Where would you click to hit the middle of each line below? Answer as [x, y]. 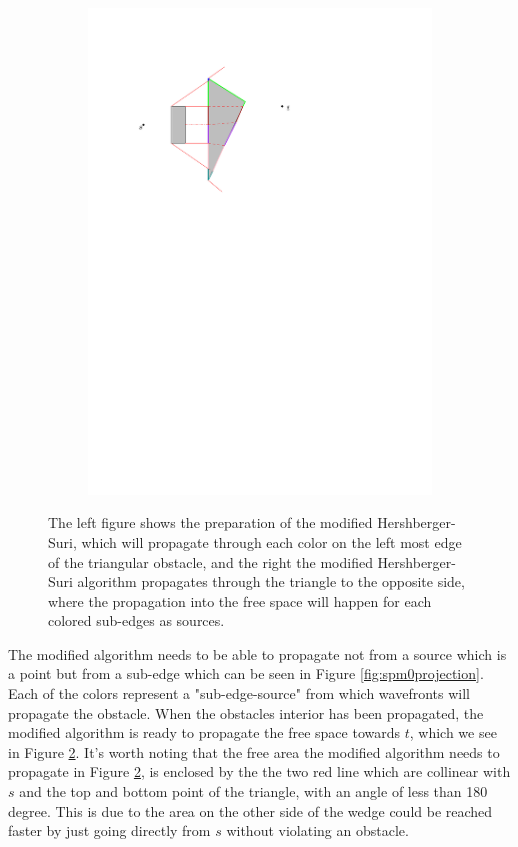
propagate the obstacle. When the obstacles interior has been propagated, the [246, 712]
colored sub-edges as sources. [136, 620]
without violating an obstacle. [317, 830]
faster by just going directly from [109, 830]
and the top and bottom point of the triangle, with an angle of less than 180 [253, 791]
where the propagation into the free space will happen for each [240, 600]
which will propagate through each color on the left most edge [271, 541]
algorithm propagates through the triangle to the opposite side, [271, 581]
